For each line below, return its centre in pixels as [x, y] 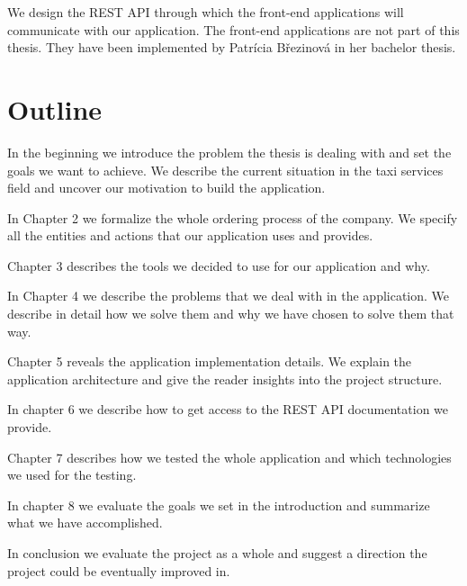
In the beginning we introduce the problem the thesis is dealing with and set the [229, 152]
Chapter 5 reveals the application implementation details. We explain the [210, 361]
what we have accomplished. [85, 523]
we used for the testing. [72, 475]
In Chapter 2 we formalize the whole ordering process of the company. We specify [233, 217]
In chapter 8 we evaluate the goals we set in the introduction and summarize [219, 505]
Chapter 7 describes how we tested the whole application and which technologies [229, 457]
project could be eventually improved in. [119, 570]
